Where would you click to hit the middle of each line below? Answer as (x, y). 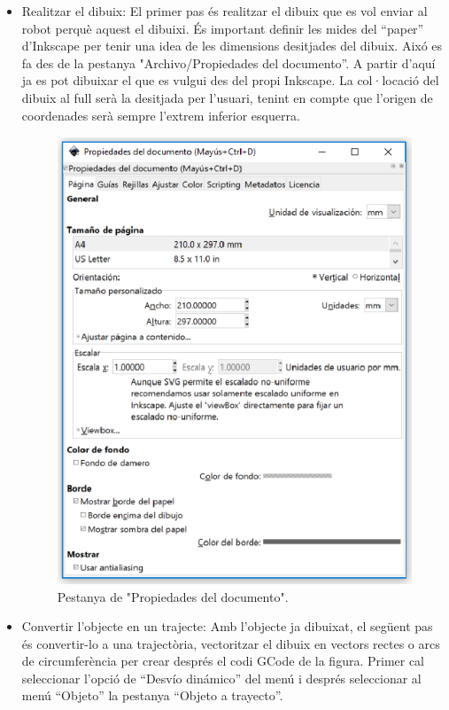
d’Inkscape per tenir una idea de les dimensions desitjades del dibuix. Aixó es (232, 46)
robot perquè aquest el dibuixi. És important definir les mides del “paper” (223, 28)
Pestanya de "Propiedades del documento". (173, 596)
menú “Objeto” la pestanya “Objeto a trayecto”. (152, 695)
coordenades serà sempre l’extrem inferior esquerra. (161, 115)
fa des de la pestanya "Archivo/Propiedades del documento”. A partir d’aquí (228, 62)
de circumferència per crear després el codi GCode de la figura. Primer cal (223, 661)
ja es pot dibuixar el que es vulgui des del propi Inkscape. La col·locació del (230, 80)
